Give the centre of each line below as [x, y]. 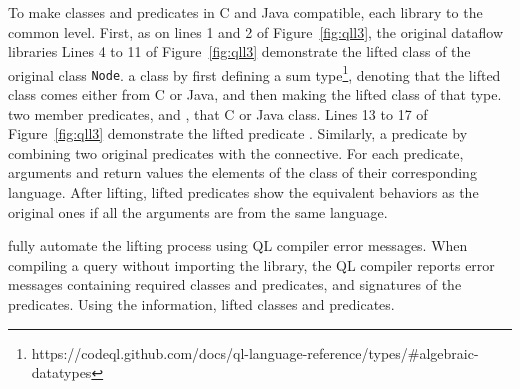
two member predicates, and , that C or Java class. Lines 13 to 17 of [218, 113]
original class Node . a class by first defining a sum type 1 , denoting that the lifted [254, 73]
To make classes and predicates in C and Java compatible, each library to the [245, 12]
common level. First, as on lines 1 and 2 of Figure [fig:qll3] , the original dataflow [256, 31]
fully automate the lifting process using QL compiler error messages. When [238, 245]
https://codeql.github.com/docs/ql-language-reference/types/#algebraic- [255, 352]
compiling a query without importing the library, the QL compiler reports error [251, 264]
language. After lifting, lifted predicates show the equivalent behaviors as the [243, 192]
